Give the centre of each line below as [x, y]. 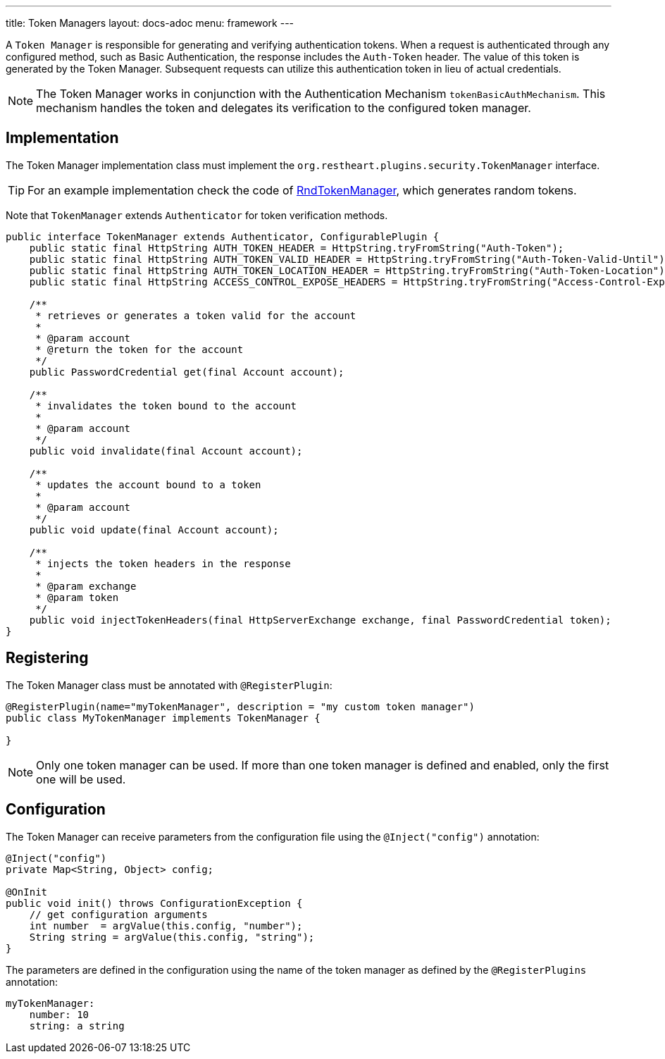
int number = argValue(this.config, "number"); [166, 925]
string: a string [77, 1026]
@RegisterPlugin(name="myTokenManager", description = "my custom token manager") [240, 706]
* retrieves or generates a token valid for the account [196, 315]
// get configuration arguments [118, 914]
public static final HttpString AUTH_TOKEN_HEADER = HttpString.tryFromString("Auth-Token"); [297, 248]
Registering [47, 658]
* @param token [77, 597]
